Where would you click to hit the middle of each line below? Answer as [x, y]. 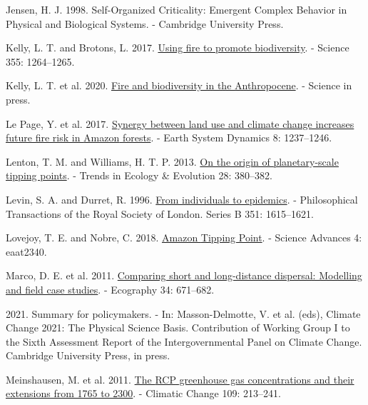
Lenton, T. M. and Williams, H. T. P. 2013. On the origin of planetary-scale [172, 161]
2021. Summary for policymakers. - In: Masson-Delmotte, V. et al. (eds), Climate [183, 313]
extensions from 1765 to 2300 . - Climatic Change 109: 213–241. [143, 393]
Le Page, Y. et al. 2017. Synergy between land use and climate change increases [180, 123]
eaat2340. [26, 251]
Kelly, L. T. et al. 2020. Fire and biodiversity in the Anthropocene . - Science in [179, 85]
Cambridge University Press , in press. [88, 355]
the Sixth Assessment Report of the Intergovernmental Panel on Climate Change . [184, 341]
